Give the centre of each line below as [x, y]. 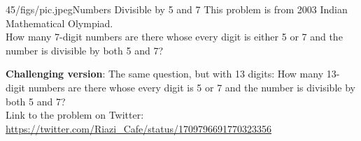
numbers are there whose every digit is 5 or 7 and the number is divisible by [192, 87]
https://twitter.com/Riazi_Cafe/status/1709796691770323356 [139, 128]
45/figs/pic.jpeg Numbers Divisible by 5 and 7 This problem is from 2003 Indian [177, 9]
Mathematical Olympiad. [59, 23]
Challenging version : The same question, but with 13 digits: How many [165, 74]
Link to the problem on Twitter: [75, 115]
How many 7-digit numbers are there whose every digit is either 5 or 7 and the [174, 37]
